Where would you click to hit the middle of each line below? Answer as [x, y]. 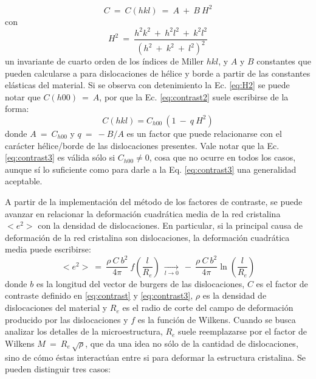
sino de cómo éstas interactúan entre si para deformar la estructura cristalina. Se [156, 357]
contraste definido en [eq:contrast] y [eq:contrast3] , [99, 295]
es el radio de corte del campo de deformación [208, 308]
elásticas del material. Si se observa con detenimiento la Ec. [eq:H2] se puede [147, 85]
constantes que [284, 61]
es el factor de [282, 283]
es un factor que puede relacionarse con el [204, 133]
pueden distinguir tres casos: [58, 369]
